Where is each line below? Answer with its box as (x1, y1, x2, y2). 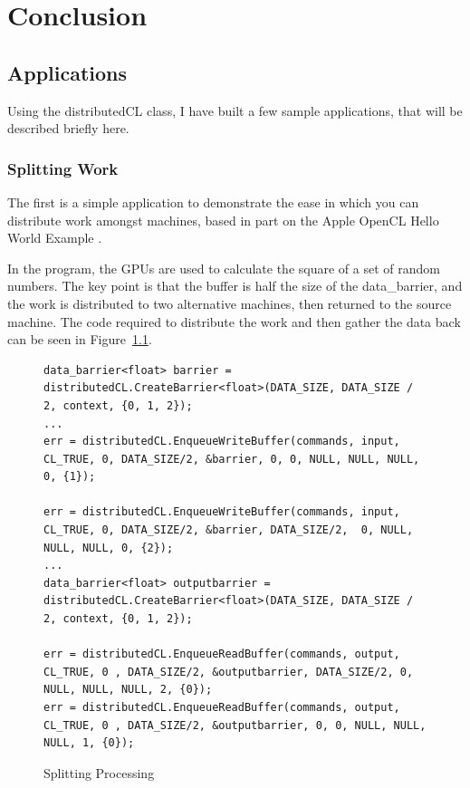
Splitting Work (7, 157, 119, 179)
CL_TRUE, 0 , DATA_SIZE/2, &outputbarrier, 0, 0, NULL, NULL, (43, 718, 427, 732)
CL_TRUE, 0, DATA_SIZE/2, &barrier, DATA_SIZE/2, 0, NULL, (43, 524, 414, 537)
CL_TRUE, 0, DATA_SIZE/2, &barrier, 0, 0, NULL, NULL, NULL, (43, 452, 420, 466)
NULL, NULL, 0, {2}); (43, 541, 174, 554)
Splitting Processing (43, 763, 155, 782)
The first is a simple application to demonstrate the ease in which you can (7, 192, 419, 211)
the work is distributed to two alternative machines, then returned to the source (7, 293, 452, 312)
